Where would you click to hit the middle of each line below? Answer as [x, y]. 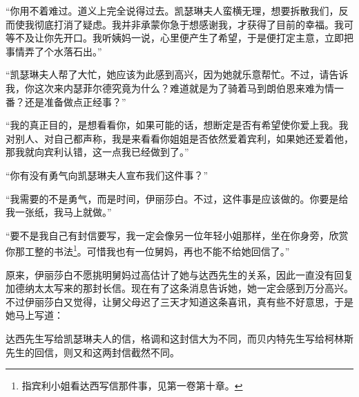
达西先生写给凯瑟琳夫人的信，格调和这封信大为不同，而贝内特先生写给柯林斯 [179, 338]
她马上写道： [35, 315]
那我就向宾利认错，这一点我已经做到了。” [97, 152]
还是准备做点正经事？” [75, 101]
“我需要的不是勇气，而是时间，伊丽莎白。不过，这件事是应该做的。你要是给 [177, 198]
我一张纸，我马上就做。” [59, 212]
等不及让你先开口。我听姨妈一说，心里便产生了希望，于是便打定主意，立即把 [179, 38]
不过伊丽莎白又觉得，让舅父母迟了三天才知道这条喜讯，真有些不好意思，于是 [179, 301]
